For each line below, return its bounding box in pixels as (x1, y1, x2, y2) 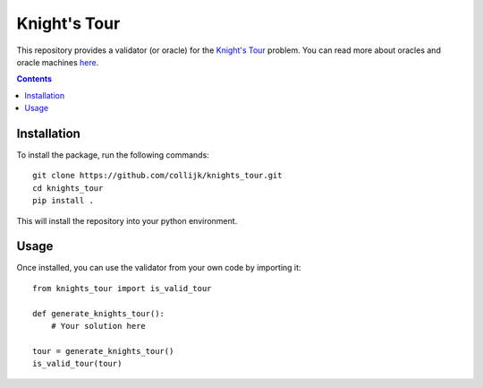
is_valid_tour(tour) (32, 358, 123, 369)
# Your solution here (50, 321, 147, 332)
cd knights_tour (32, 183, 104, 193)
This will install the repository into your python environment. (16, 215, 238, 226)
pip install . (32, 195, 94, 206)
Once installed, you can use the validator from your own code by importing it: (16, 263, 301, 273)
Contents (16, 73, 53, 84)
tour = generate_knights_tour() (32, 346, 174, 356)
